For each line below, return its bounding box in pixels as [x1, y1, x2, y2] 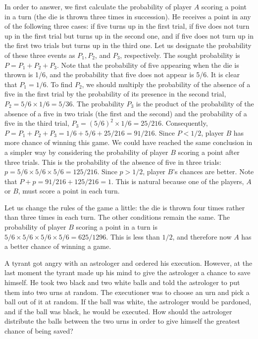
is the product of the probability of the [136, 98, 254, 108]
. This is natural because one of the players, [111, 176, 244, 186]
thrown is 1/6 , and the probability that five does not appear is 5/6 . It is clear [4, 69, 240, 80]
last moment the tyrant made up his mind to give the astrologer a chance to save [4, 267, 251, 278]
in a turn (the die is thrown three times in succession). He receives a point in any [4, 11, 251, 21]
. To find [46, 79, 73, 89]
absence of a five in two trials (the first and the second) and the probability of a [4, 108, 247, 118]
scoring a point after [178, 146, 240, 157]
